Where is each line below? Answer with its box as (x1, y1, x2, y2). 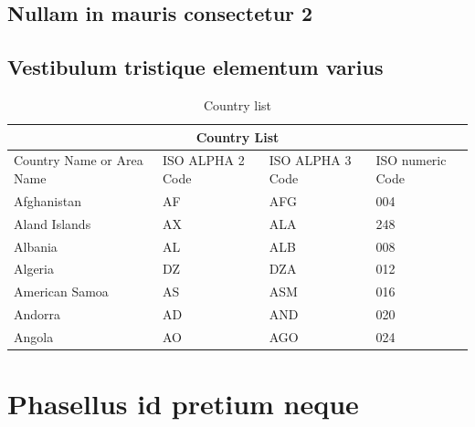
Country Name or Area (14, 151, 143, 170)
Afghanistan (14, 191, 81, 210)
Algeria (14, 259, 54, 278)
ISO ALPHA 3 (269, 151, 352, 170)
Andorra (14, 305, 61, 324)
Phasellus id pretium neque (7, 385, 359, 422)
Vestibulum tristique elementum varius (7, 53, 384, 81)
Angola (14, 327, 54, 346)
